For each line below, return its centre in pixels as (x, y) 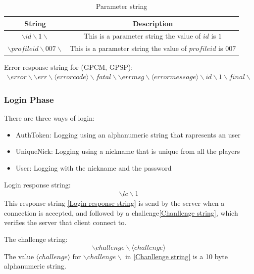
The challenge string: (36, 239)
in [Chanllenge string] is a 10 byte (176, 256)
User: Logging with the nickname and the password (94, 168)
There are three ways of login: (49, 118)
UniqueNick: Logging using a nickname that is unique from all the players (128, 151)
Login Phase (29, 99)
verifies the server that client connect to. (65, 222)
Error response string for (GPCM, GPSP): (69, 67)
